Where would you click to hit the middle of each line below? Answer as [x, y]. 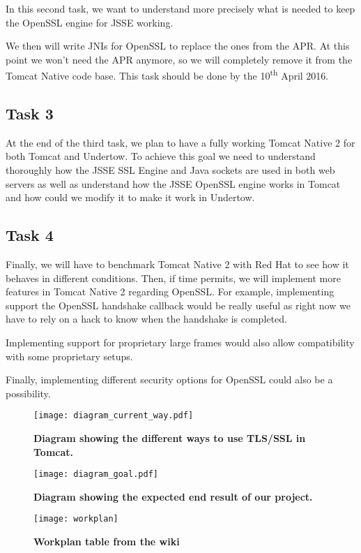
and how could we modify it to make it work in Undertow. [130, 197]
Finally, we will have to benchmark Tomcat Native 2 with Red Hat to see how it [177, 264]
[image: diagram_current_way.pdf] [114, 416]
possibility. [28, 393]
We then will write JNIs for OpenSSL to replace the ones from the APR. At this [178, 46]
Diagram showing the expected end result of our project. [173, 496]
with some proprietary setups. [69, 356]
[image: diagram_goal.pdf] [96, 474]
